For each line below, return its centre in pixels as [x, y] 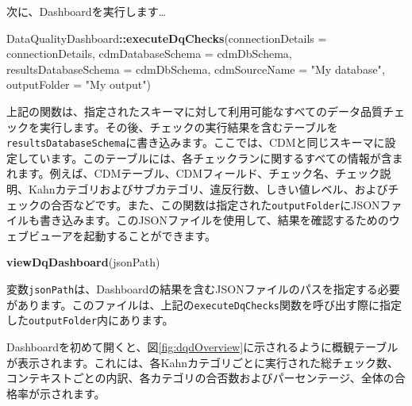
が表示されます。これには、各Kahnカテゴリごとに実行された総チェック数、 [203, 362]
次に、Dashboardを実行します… [87, 11]
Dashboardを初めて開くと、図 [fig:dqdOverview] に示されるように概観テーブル [202, 347]
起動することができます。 [150, 235]
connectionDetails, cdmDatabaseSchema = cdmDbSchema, [149, 54]
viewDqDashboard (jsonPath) [83, 262]
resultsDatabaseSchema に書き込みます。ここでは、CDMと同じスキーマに [196, 142]
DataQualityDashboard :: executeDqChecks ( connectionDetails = [167, 38]
